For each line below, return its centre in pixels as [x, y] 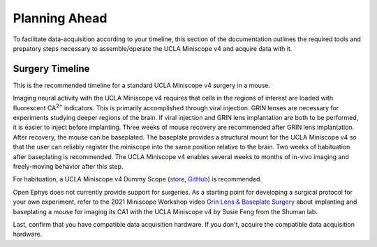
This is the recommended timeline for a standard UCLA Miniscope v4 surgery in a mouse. [142, 85]
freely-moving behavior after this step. [68, 166]
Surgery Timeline [51, 69]
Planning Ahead [60, 18]
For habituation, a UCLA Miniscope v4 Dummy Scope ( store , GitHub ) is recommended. [137, 179]
